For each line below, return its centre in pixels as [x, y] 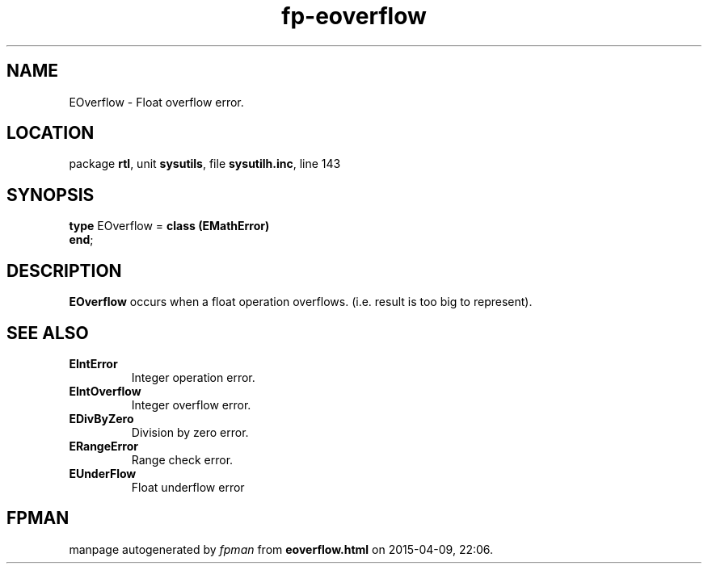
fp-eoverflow [354, 16]
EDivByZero [101, 418]
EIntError [93, 363]
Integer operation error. [193, 377]
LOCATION [51, 133]
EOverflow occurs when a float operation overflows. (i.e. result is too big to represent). [301, 302]
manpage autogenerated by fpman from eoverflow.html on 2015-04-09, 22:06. [281, 549]
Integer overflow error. [191, 404]
